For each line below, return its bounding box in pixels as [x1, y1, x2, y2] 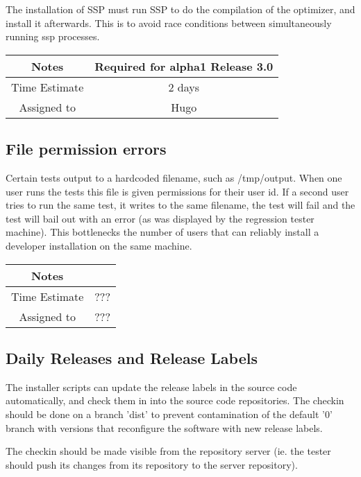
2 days [168, 78, 200, 95]
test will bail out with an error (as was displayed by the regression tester [6, 211, 314, 225]
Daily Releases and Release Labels [6, 347, 258, 368]
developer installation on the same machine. [6, 238, 192, 252]
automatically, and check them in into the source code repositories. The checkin [6, 393, 344, 408]
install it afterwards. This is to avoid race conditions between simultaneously [6, 15, 332, 30]
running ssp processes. [6, 29, 100, 44]
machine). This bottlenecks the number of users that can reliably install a [6, 225, 319, 239]
